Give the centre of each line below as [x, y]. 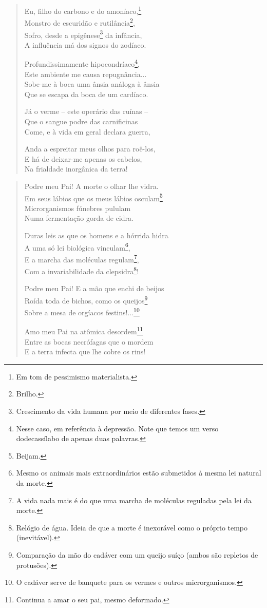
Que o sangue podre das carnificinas [81, 121]
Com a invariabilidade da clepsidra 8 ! [82, 270]
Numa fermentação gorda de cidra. [79, 218]
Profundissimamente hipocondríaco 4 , [82, 63]
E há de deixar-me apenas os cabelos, [83, 158]
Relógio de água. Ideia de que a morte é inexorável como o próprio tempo [132, 527]
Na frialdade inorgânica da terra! [76, 169]
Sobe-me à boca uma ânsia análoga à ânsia [92, 84]
